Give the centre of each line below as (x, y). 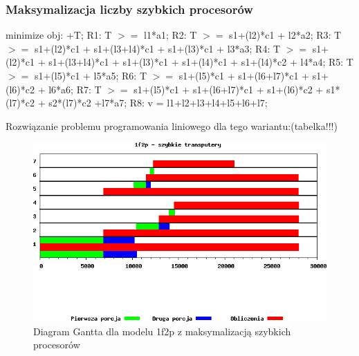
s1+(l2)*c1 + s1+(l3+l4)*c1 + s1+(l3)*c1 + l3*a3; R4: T (157, 48)
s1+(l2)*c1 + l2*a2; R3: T (285, 35)
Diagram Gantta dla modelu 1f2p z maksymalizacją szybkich (162, 331)
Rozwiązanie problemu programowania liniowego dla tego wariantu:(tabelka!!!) (172, 125)
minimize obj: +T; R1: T (59, 35)
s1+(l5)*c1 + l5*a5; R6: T (91, 75)
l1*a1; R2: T (171, 35)
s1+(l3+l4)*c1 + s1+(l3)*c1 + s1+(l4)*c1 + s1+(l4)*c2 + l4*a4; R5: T (201, 62)
